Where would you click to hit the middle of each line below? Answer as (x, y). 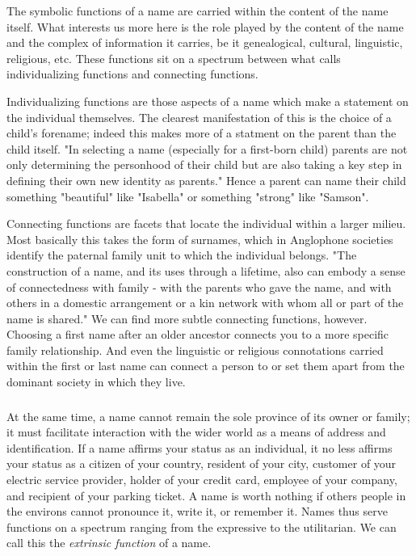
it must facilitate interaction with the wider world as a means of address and (196, 432)
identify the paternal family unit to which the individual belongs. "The (182, 255)
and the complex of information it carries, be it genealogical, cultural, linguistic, (205, 42)
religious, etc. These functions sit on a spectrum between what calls (174, 58)
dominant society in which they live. (96, 382)
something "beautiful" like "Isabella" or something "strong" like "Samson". (188, 196)
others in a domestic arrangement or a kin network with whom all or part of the (205, 303)
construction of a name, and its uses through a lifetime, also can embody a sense (206, 270)
